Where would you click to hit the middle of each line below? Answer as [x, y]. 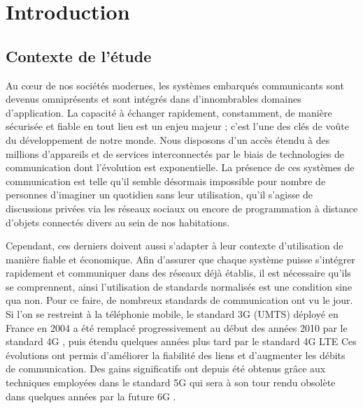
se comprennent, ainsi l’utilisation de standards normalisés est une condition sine [179, 286]
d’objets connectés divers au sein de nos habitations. [118, 222]
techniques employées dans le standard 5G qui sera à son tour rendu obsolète [171, 382]
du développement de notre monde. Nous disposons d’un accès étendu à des [168, 139]
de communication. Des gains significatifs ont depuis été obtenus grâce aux [166, 369]
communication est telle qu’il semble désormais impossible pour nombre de [166, 181]
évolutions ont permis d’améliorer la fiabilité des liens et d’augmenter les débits [176, 355]
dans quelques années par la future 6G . [91, 396]
